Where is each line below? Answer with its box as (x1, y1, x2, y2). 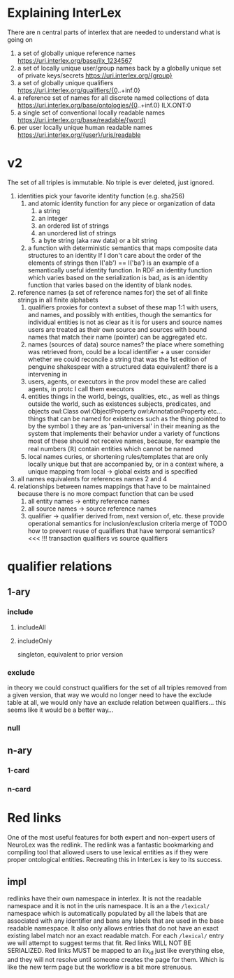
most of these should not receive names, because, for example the (27, 437, 221, 445)
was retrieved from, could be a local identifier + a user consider (27, 347, 211, 356)
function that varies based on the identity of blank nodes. (27, 281, 193, 289)
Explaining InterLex (7, 5, 122, 21)
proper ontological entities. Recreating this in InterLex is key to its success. (7, 856, 223, 864)
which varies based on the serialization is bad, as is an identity (27, 273, 208, 282)
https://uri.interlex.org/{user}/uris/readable (17, 131, 141, 139)
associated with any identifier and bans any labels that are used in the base (7, 917, 224, 925)
